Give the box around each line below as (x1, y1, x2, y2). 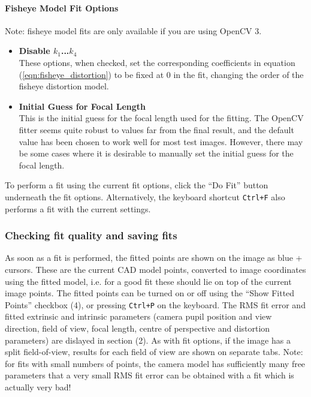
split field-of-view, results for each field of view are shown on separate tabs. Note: (5, 345, 303, 358)
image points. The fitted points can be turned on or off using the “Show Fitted (5, 287, 295, 299)
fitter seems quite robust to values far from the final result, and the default (19, 123, 294, 136)
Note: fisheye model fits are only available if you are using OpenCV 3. (5, 24, 262, 37)
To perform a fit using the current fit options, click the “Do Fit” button (5, 179, 268, 191)
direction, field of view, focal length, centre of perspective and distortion (5, 322, 270, 335)
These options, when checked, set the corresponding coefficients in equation (19, 56, 295, 68)
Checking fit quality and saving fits (5, 228, 177, 243)
